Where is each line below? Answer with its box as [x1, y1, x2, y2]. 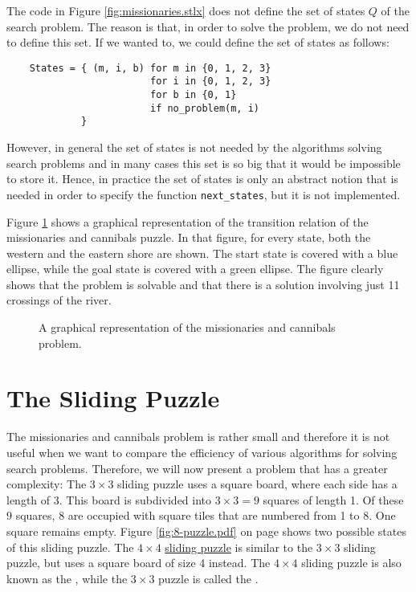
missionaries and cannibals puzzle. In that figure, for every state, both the [6, 229, 371, 246]
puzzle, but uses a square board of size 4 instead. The [6, 554, 271, 571]
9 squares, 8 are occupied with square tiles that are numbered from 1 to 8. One [6, 507, 396, 524]
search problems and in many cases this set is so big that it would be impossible [6, 154, 401, 171]
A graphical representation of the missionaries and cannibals [39, 319, 336, 336]
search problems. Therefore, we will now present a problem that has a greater [6, 459, 388, 476]
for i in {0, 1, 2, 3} [149, 76, 271, 88]
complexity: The [6, 476, 87, 492]
